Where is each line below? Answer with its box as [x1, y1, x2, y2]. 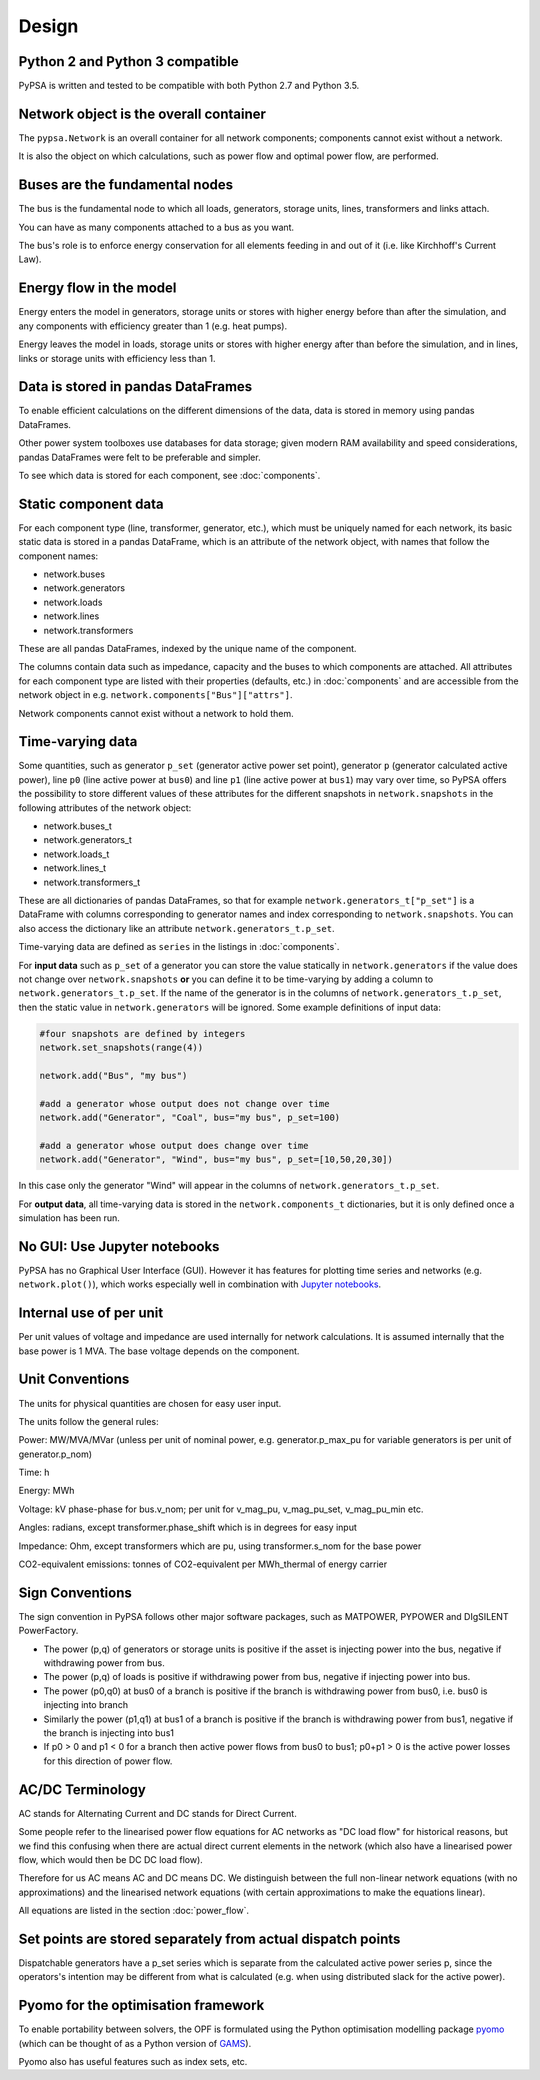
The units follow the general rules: [18, 1415, 159, 1427]
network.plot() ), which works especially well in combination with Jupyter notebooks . [18, 1278, 382, 1290]
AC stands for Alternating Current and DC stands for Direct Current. [18, 1807, 297, 1819]
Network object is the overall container [18, 105, 267, 122]
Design [18, 15, 79, 37]
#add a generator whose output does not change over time [39, 1098, 330, 1109]
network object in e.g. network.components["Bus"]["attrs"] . [18, 689, 293, 701]
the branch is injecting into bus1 [43, 1727, 175, 1739]
